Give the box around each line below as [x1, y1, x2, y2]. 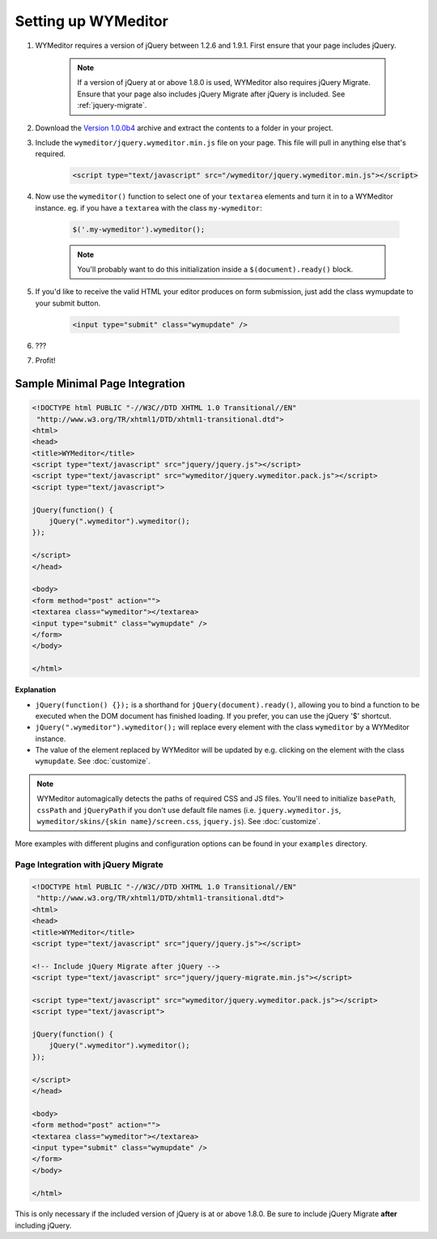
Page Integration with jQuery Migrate [15, 859, 163, 870]
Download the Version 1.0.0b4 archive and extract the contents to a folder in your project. [35, 122, 333, 133]
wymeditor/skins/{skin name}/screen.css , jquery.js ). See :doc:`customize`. [36, 817, 321, 827]
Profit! [35, 356, 56, 365]
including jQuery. [15, 1220, 72, 1230]
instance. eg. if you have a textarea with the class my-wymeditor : [35, 203, 262, 212]
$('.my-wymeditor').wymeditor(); [72, 224, 206, 234]
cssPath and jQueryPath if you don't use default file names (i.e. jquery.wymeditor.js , [36, 805, 342, 814]
